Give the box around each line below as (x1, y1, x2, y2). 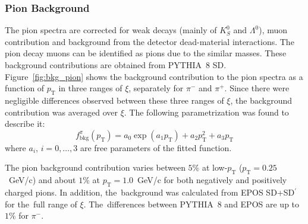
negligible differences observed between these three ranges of (5, 94, 224, 106)
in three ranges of (58, 82, 122, 94)
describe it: (5, 117, 45, 130)
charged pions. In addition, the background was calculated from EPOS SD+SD (5, 185, 295, 198)
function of (5, 82, 45, 94)
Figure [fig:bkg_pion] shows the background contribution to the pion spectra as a (5, 70, 303, 82)
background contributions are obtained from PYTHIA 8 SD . (5, 59, 227, 71)
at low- (202, 161, 228, 174)
